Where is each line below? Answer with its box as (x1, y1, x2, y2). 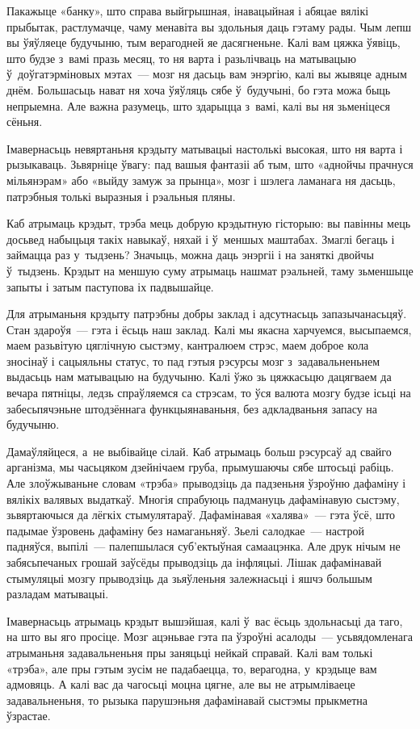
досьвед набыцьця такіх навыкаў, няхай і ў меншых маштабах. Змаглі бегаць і (6, 230, 395, 247)
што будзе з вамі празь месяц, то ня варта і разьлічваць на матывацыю (6, 49, 356, 66)
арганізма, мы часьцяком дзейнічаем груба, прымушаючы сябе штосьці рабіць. (6, 459, 394, 476)
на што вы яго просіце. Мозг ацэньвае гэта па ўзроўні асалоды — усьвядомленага (6, 628, 413, 645)
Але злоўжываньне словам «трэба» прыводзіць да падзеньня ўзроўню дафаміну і (6, 475, 406, 492)
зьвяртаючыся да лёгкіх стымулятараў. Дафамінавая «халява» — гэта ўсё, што (6, 506, 396, 523)
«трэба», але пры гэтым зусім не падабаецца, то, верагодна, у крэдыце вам (6, 660, 377, 677)
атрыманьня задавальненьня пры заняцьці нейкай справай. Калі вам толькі (6, 643, 373, 660)
